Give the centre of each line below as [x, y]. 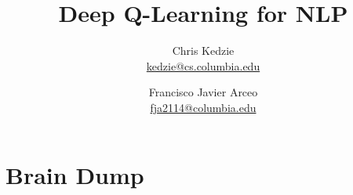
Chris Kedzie [203, 51]
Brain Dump [75, 174]
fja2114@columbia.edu [203, 107]
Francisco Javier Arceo [203, 92]
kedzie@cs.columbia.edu [203, 65]
